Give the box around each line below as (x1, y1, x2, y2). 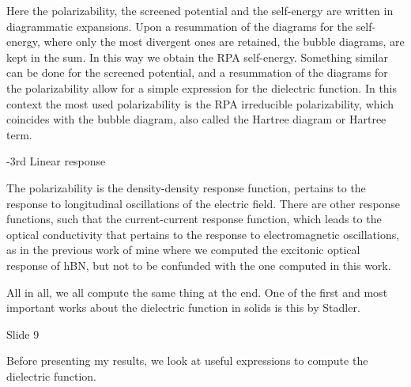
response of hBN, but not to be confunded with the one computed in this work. (6, 256, 391, 273)
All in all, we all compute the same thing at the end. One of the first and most (6, 283, 388, 300)
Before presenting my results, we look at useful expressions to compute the (6, 352, 368, 369)
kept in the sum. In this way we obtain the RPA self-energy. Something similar (6, 48, 388, 65)
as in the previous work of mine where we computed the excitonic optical (6, 241, 360, 258)
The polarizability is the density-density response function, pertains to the (6, 179, 366, 195)
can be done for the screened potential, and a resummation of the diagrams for (6, 64, 388, 81)
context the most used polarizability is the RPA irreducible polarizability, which (6, 95, 394, 112)
